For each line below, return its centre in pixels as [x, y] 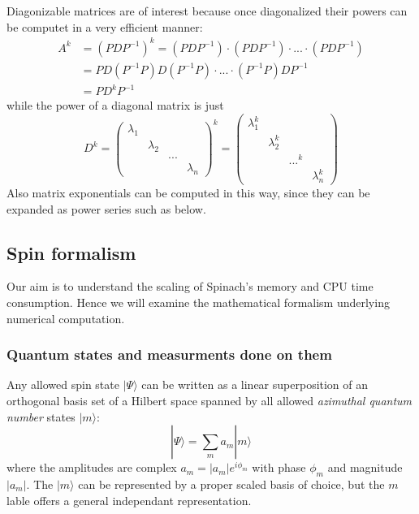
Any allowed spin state [63, 384]
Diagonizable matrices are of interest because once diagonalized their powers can [207, 11]
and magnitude [365, 467]
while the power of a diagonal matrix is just [115, 105]
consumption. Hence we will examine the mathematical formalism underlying [198, 302]
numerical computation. [66, 318]
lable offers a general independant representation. [129, 500]
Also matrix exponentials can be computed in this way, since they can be [188, 193]
